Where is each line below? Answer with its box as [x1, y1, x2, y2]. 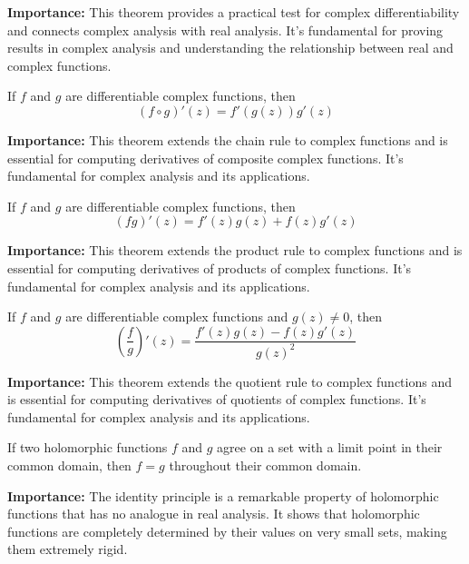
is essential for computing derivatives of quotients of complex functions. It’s [7, 390, 426, 409]
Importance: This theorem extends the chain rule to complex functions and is [7, 130, 448, 149]
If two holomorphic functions [7, 438, 168, 457]
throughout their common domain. [169, 456, 362, 475]
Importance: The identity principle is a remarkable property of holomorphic [7, 486, 439, 505]
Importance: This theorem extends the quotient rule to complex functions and [7, 371, 452, 391]
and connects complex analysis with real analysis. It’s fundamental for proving [7, 20, 444, 39]
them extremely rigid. [7, 539, 128, 559]
